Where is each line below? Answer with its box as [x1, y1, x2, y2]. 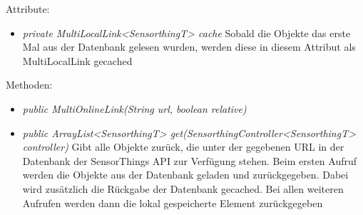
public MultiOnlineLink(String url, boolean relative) [22, 101, 247, 116]
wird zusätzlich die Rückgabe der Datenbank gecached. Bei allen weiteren [22, 181, 344, 196]
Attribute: [6, 1, 50, 16]
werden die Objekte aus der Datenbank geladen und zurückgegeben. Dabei [22, 167, 349, 182]
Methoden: [6, 77, 53, 92]
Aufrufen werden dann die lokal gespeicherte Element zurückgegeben [22, 195, 323, 210]
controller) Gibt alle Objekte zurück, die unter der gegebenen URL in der [22, 139, 344, 154]
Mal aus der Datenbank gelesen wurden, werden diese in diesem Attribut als [22, 39, 356, 54]
